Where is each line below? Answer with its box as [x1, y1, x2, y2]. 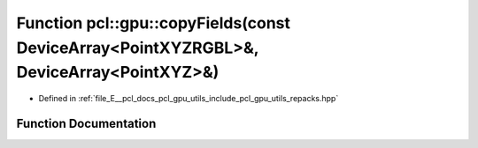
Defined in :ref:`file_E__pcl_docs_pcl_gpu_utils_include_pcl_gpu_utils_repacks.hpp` [38, 93, 339, 104]
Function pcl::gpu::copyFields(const [16, 13, 291, 33]
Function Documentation [16, 115, 157, 131]
